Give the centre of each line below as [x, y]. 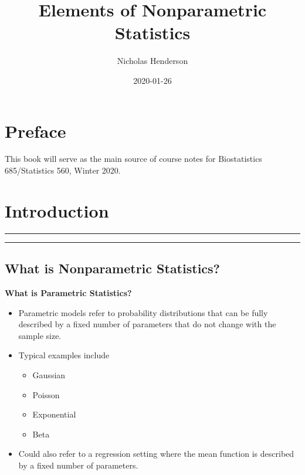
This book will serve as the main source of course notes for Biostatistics [133, 159]
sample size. [40, 335]
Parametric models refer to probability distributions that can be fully [143, 312]
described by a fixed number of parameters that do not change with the [147, 324]
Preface [35, 130]
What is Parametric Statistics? [68, 292]
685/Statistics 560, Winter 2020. [63, 170]
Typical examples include [64, 355]
